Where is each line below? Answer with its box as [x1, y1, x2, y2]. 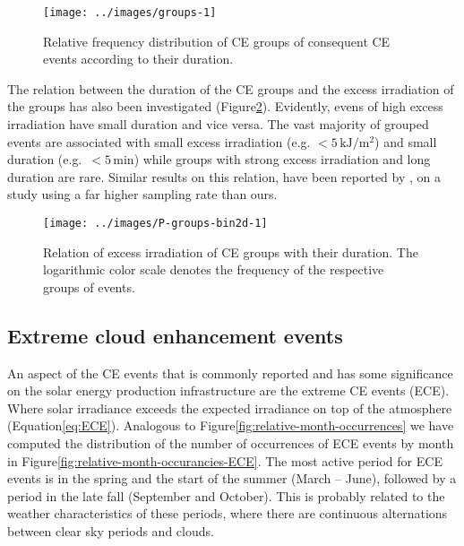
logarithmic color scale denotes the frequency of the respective [43, 260, 384, 279]
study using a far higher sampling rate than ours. [7, 185, 278, 204]
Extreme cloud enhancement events [7, 321, 343, 349]
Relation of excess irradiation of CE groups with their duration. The [43, 242, 418, 261]
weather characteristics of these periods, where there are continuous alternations [7, 504, 448, 523]
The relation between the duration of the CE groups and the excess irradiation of [7, 79, 454, 98]
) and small [374, 132, 437, 151]
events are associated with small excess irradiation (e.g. [7, 132, 311, 151]
